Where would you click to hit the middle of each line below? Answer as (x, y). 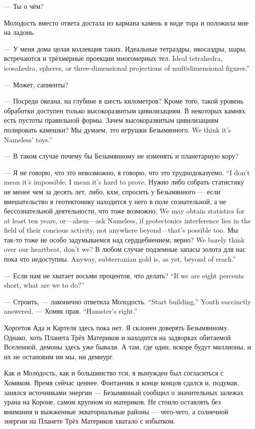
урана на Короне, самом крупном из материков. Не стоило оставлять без (113, 402)
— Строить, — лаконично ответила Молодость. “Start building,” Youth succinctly (127, 301)
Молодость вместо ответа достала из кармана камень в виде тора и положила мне (126, 22)
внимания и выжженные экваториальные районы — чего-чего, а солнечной (116, 411)
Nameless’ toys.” (28, 139)
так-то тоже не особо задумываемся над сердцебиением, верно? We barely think (124, 239)
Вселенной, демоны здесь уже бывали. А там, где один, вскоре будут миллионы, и (127, 347)
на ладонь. (20, 32)
